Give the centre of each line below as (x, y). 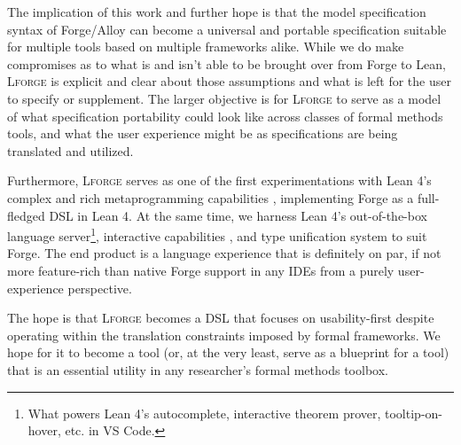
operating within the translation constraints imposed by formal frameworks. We (224, 335)
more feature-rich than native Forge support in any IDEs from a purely (201, 270)
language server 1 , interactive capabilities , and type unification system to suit (217, 234)
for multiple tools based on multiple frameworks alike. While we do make (206, 47)
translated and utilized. (70, 150)
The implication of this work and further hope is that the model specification (217, 12)
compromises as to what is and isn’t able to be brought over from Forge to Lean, (227, 63)
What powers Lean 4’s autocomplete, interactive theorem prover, (204, 413)
